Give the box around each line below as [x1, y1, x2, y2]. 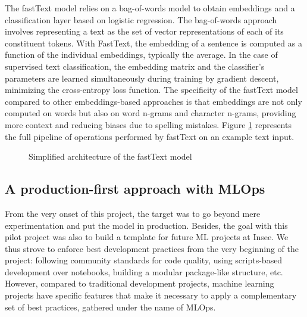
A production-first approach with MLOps [5, 179, 265, 198]
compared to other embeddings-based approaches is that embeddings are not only [5, 95, 302, 107]
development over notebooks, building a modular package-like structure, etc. [5, 265, 283, 278]
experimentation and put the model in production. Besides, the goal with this [5, 219, 288, 231]
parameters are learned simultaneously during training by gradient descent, [5, 72, 279, 84]
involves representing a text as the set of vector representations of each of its [5, 25, 284, 38]
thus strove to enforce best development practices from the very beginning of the [5, 242, 299, 254]
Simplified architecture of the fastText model [29, 150, 192, 163]
